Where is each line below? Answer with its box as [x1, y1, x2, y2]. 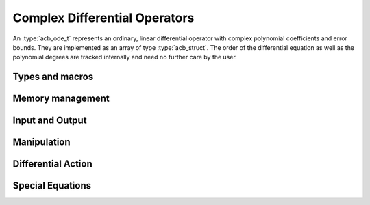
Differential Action [12, 158, 92, 170]
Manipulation [12, 137, 71, 148]
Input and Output [12, 115, 87, 126]
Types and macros [12, 71, 94, 83]
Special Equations [12, 180, 92, 191]
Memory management [12, 93, 110, 105]
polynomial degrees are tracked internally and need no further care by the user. [12, 53, 238, 61]
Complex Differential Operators [12, 10, 195, 25]
